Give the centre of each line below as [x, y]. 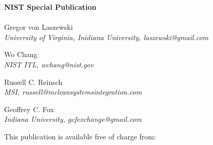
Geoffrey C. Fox [29, 109]
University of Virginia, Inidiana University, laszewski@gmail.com [106, 37]
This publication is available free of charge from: [80, 136]
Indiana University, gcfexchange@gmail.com [73, 119]
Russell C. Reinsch [33, 81]
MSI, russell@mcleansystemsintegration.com [73, 92]
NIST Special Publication [50, 7]
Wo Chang [21, 54]
